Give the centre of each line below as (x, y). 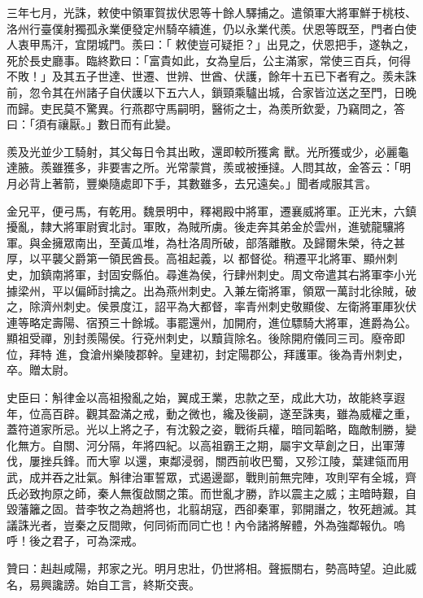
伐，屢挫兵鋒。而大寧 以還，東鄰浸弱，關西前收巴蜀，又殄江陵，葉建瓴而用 (208, 461)
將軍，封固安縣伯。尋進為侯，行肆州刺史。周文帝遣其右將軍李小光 (240, 274)
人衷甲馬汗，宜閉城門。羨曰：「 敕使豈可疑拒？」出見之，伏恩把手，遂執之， (211, 44)
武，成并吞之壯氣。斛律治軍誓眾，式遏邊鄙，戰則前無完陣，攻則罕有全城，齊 (211, 477)
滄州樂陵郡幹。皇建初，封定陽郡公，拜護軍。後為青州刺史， (249, 354)
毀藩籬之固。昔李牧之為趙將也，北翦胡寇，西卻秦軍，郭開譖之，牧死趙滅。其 (211, 509)
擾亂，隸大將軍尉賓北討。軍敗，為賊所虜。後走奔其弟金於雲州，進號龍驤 (200, 227)
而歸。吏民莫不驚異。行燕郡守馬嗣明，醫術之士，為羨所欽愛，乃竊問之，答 (206, 108)
